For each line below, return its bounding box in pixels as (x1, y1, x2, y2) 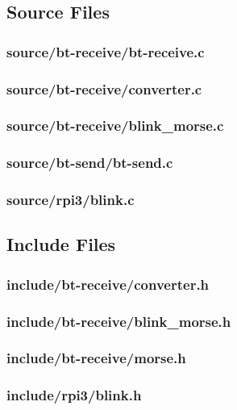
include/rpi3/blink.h (6, 385, 142, 405)
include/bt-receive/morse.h (6, 348, 186, 368)
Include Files (6, 232, 116, 257)
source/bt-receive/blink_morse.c (6, 115, 224, 136)
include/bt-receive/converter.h (6, 274, 210, 294)
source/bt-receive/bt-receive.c (6, 41, 205, 61)
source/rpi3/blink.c (6, 190, 135, 210)
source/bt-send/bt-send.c (6, 153, 173, 173)
